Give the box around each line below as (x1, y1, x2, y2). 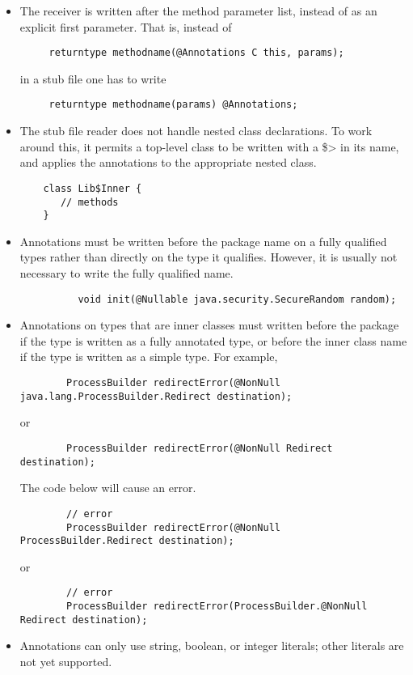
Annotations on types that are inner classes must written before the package (19, 316, 399, 333)
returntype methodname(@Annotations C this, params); (48, 47, 344, 59)
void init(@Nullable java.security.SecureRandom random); (78, 293, 397, 305)
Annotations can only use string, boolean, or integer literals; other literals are (19, 637, 404, 654)
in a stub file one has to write (19, 70, 166, 87)
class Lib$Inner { (43, 182, 142, 194)
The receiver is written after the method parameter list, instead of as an (19, 2, 377, 19)
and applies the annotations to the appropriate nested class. (19, 154, 317, 171)
